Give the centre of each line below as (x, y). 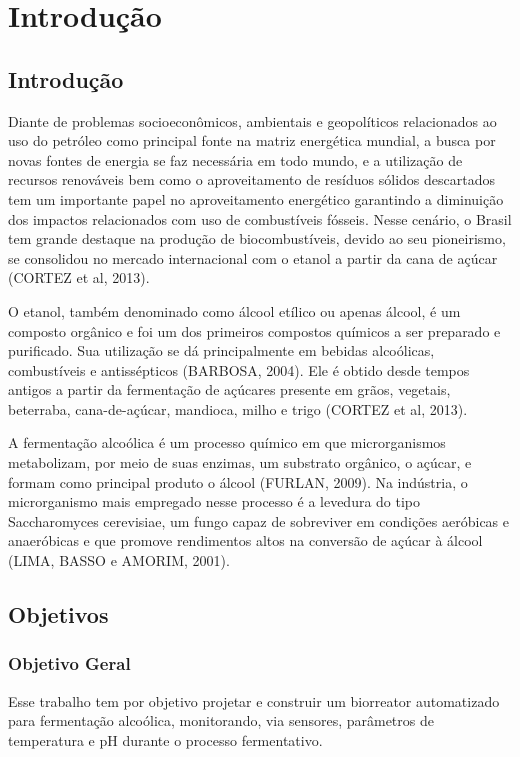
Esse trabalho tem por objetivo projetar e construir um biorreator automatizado (254, 700)
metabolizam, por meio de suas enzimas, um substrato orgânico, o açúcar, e (240, 462)
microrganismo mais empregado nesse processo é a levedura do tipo (214, 501)
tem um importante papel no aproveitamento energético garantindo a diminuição (256, 198)
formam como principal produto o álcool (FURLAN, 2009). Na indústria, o (238, 481)
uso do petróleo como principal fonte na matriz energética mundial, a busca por (252, 140)
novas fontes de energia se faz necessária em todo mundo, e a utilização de (235, 159)
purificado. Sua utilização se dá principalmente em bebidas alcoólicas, (221, 350)
